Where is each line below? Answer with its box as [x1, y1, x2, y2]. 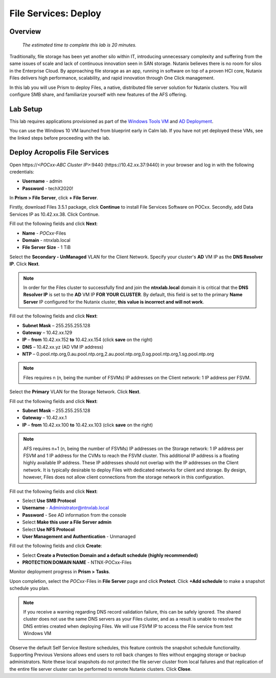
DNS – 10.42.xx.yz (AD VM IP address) [22, 344, 104, 350]
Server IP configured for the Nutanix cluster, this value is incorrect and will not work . [23, 299, 204, 305]
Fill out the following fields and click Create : [9, 543, 102, 549]
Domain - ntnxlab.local [22, 237, 71, 243]
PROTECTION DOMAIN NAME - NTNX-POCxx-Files [22, 559, 132, 566]
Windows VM [23, 630, 52, 637]
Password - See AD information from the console [22, 512, 127, 518]
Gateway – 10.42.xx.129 [22, 329, 73, 335]
